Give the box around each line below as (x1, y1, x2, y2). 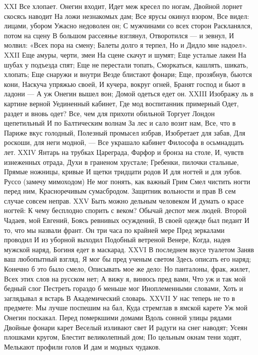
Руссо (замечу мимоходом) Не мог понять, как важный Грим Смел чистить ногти (4, 176, 251, 186)
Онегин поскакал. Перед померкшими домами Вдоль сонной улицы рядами (4, 312, 232, 322)
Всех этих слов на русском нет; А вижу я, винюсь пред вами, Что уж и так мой (4, 273, 246, 284)
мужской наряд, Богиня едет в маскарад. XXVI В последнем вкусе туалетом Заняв (4, 244, 254, 254)
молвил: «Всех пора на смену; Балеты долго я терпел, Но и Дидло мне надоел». (4, 40, 247, 50)
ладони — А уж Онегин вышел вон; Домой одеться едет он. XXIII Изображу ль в (4, 88, 254, 99)
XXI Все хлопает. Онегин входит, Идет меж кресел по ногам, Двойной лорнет (4, 1, 243, 11)
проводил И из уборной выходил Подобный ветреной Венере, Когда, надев (4, 234, 231, 245)
